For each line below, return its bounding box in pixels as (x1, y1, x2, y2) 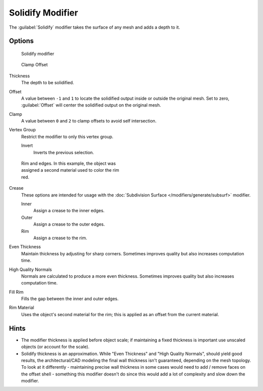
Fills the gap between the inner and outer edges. (21, 296, 119, 302)
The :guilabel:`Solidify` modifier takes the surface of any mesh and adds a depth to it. (9, 24, 180, 30)
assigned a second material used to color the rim (21, 167, 119, 173)
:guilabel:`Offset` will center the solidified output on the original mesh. (21, 102, 161, 108)
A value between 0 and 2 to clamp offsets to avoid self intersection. (21, 118, 157, 124)
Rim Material (9, 304, 34, 311)
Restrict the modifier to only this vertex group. (21, 134, 114, 140)
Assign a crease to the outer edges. (33, 221, 105, 227)
